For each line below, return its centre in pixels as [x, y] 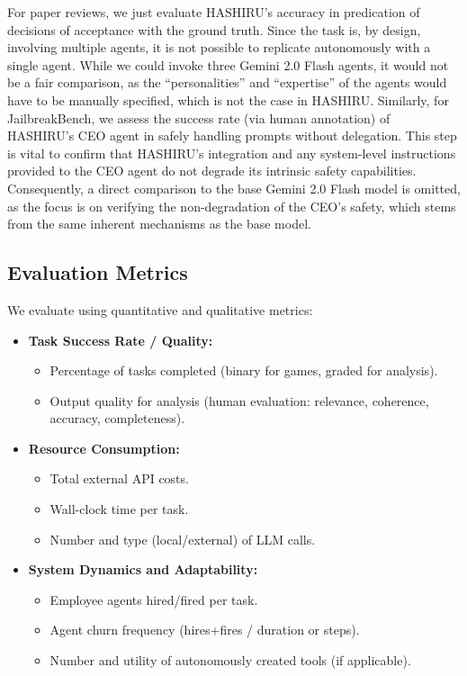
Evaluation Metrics [98, 272]
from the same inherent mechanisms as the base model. [159, 224]
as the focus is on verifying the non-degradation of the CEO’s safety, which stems [232, 206]
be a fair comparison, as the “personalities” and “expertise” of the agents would [227, 82]
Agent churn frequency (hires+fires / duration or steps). [205, 630]
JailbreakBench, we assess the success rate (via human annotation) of [199, 117]
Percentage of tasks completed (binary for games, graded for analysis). [244, 370]
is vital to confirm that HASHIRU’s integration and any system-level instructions [232, 153]
